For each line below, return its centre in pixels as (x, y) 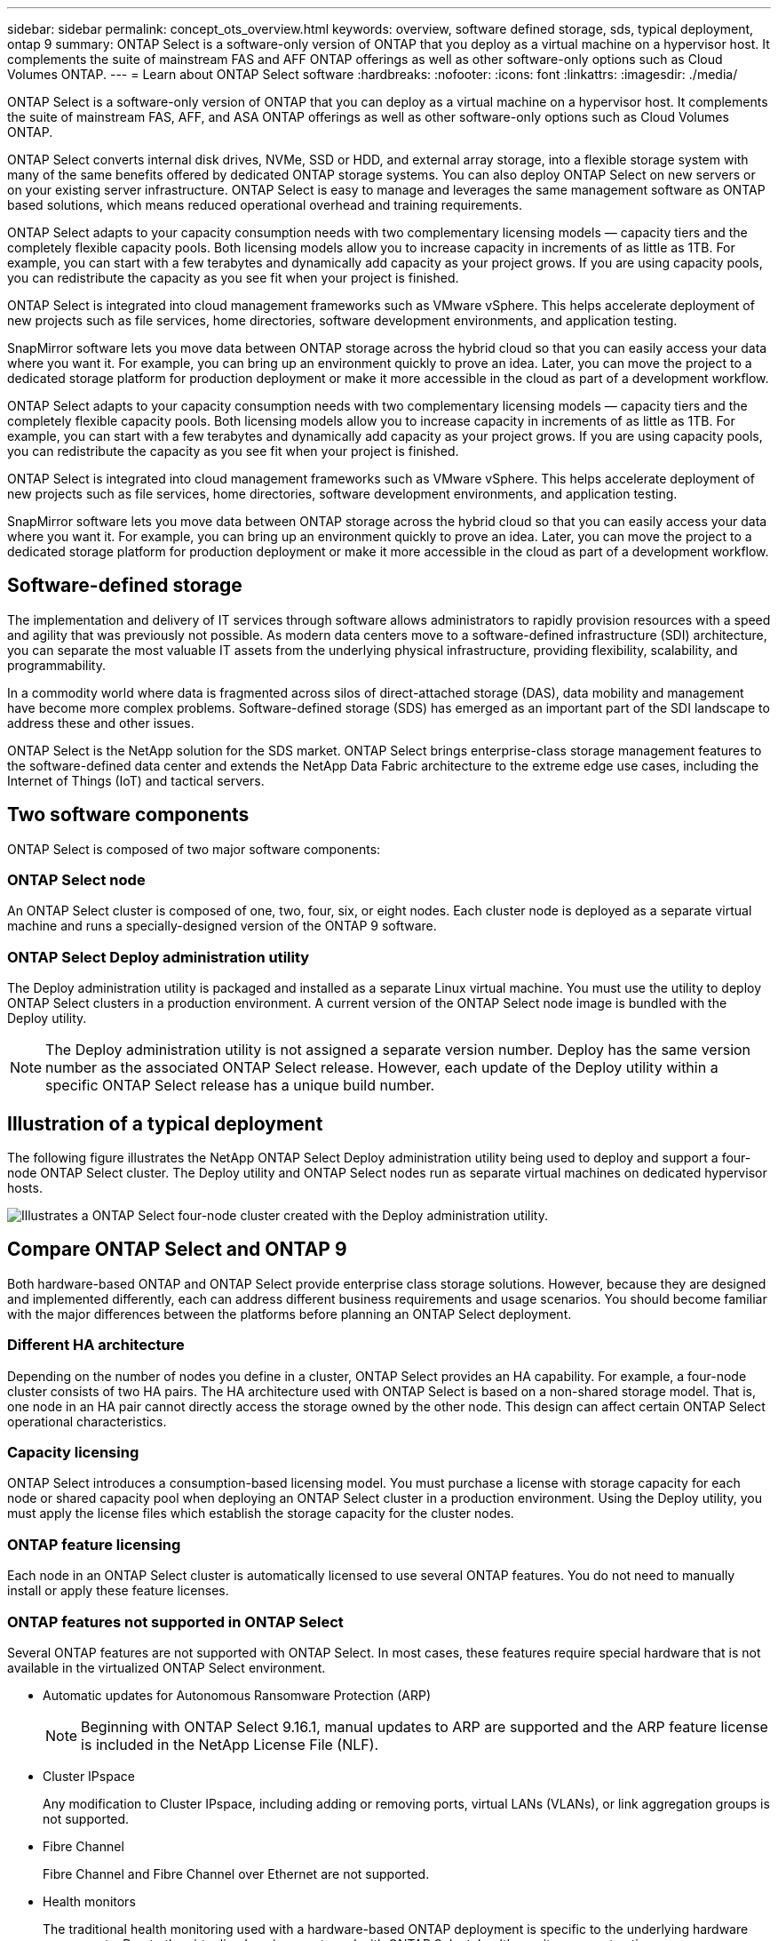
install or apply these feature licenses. (118, 1591)
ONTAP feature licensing (94, 1544)
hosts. (25, 1188)
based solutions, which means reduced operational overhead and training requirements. (265, 205)
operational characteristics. (87, 1421)
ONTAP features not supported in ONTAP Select (175, 1621)
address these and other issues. (101, 723)
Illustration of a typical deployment (165, 1123)
